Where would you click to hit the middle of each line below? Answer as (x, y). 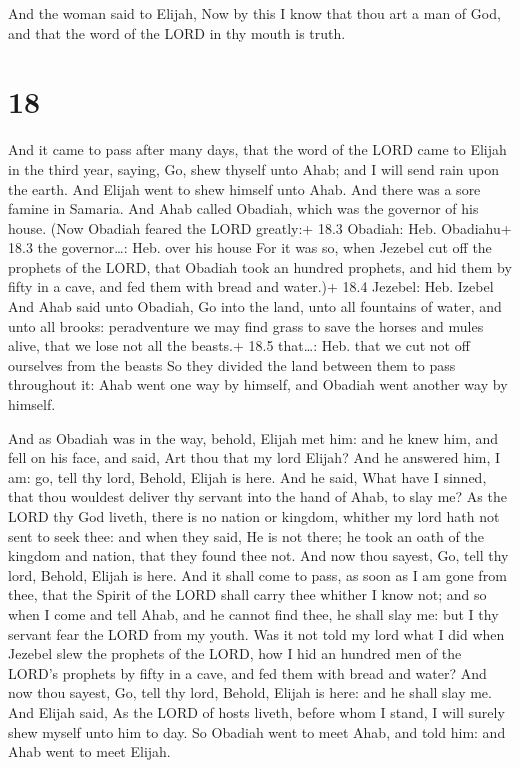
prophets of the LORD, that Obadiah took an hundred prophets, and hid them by (260, 266)
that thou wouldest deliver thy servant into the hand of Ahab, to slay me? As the (257, 496)
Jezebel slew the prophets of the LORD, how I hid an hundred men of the (235, 653)
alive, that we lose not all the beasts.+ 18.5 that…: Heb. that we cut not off (239, 345)
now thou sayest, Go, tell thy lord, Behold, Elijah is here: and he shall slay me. (250, 692)
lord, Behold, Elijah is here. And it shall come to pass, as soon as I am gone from (257, 574)
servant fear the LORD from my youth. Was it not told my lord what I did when (256, 633)
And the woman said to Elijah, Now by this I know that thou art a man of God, (254, 13)
